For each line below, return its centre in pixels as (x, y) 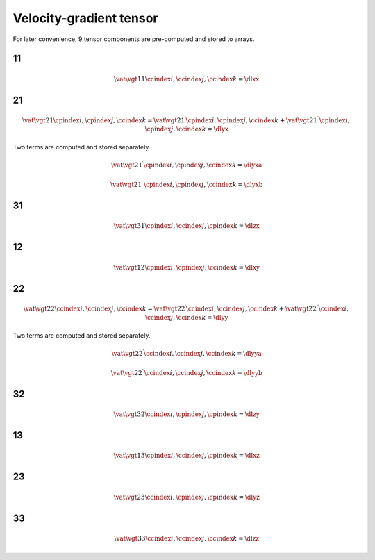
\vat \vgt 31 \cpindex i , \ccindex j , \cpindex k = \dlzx (186, 226)
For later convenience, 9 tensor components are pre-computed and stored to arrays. (134, 39)
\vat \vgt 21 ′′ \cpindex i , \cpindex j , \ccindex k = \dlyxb (186, 184)
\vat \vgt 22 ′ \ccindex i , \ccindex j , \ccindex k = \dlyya (186, 353)
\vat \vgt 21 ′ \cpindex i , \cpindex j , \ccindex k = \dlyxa (187, 165)
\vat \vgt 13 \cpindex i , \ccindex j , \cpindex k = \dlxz (186, 456)
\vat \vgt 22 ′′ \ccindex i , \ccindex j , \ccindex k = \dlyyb (187, 372)
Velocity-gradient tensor (85, 18)
